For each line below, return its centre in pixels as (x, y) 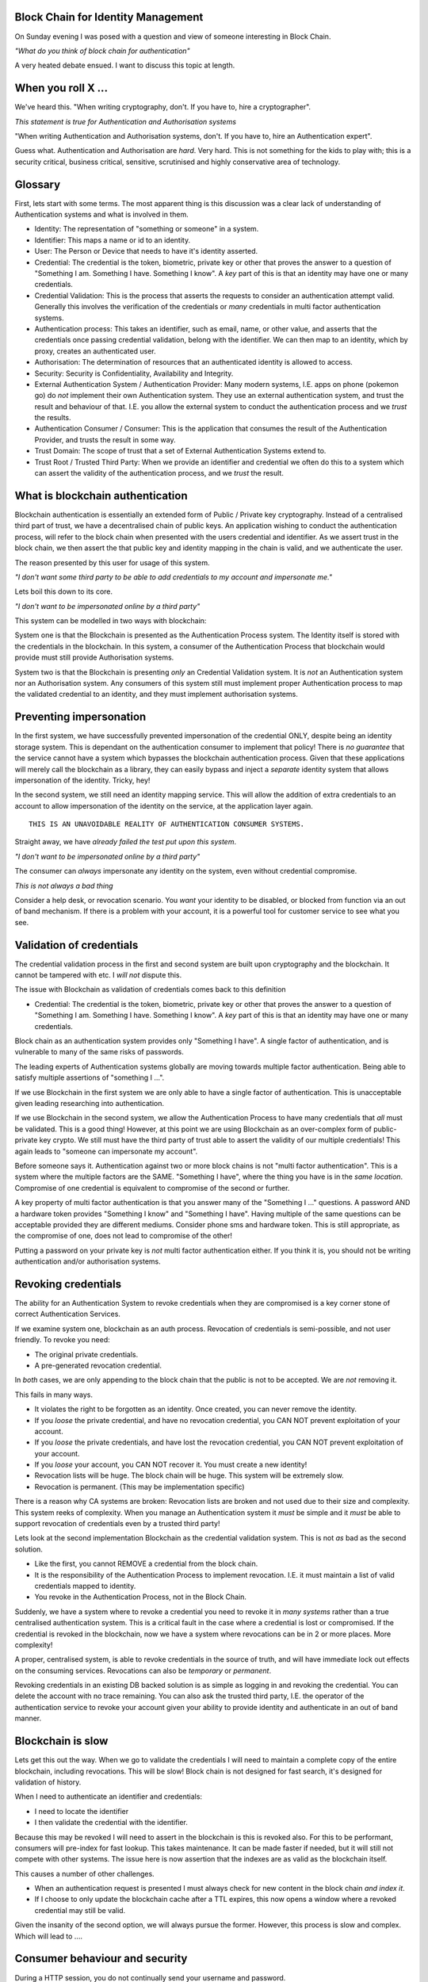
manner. (28, 1718)
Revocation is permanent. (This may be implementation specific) (139, 1486)
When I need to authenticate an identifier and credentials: (108, 1796)
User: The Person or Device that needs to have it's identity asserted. (146, 251)
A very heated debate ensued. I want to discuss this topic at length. (125, 65)
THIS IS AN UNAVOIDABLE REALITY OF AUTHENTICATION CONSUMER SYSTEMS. (167, 824)
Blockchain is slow (61, 1741)
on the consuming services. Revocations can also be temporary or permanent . (143, 1670)
